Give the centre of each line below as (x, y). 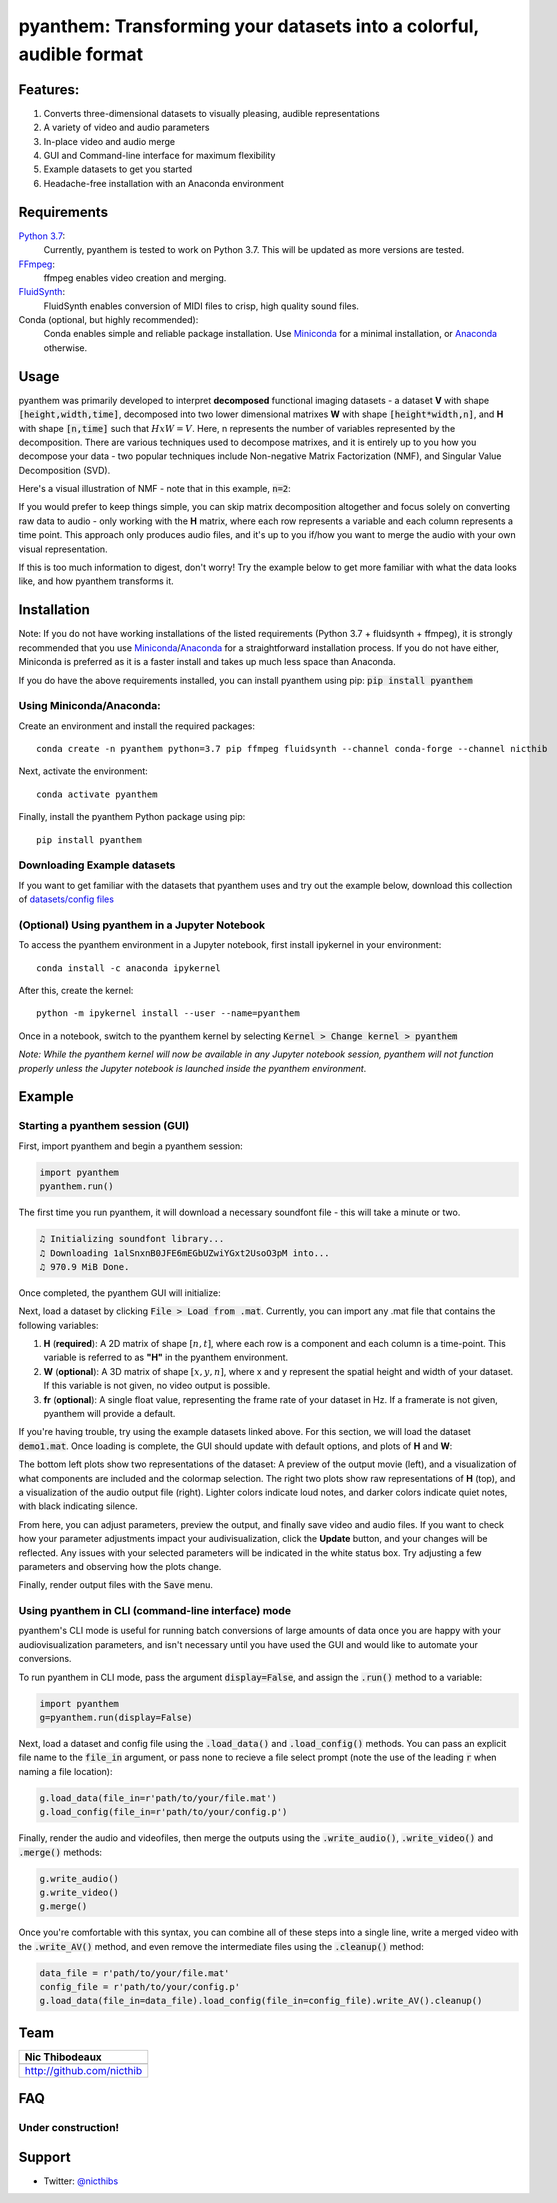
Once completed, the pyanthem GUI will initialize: (119, 1292)
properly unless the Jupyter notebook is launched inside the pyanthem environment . (192, 1068)
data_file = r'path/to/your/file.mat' (134, 1973)
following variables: (58, 1325)
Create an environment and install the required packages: (136, 726)
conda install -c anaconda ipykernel (129, 968)
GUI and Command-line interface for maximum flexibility (159, 156)
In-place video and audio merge (109, 141)
